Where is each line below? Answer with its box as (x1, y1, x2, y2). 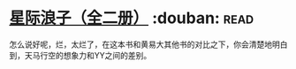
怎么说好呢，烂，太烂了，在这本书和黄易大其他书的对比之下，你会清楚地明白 (9, 39, 288, 50)
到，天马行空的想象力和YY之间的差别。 (9, 50, 152, 60)
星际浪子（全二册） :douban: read (9, 8, 254, 28)
